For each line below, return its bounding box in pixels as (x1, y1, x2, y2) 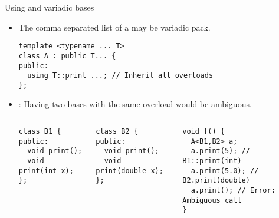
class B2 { (96, 127, 138, 136)
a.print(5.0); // (191, 166, 259, 175)
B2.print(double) (182, 176, 250, 185)
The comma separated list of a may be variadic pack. (18, 21, 211, 33)
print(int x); (18, 166, 74, 175)
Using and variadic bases (5, 1, 94, 13)
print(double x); (96, 166, 163, 175)
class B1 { (18, 127, 61, 136)
